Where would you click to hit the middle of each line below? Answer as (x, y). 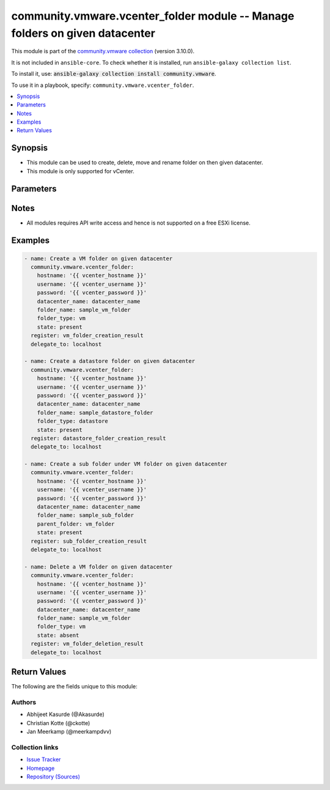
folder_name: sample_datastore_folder (95, 412)
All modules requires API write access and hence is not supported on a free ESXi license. (138, 223)
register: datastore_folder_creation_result (98, 438)
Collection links (35, 747)
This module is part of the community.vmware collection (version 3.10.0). (103, 51)
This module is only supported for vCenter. (80, 171)
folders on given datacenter (83, 33)
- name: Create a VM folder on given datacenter (98, 258)
